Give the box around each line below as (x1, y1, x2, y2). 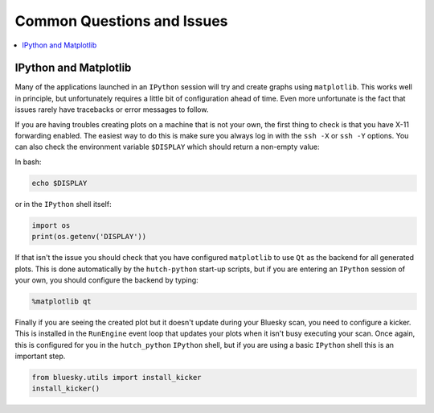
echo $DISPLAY (31, 178, 88, 188)
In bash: (14, 157, 42, 167)
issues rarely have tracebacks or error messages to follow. (14, 105, 209, 114)
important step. (14, 351, 66, 361)
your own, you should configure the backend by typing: (14, 275, 199, 285)
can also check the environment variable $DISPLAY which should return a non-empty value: (14, 142, 321, 152)
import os (31, 221, 71, 229)
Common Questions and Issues (14, 12, 228, 30)
